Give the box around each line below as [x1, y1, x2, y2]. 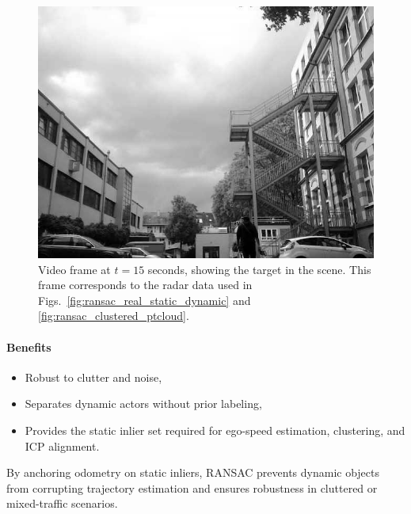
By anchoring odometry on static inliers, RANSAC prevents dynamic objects [6, 464, 380, 481]
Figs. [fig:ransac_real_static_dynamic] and [38, 291, 251, 308]
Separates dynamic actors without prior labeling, [25, 395, 262, 412]
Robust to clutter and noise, [25, 368, 162, 385]
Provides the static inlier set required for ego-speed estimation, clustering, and [25, 421, 405, 438]
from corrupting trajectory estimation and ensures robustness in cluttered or [6, 479, 378, 496]
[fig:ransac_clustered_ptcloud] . [38, 307, 189, 324]
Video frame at [38, 261, 111, 277]
